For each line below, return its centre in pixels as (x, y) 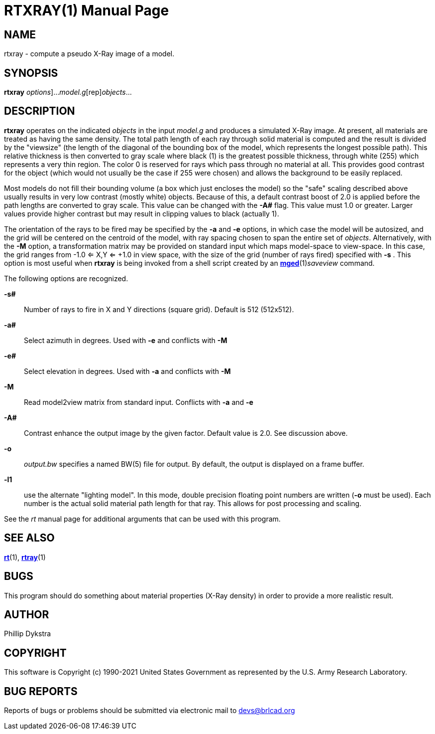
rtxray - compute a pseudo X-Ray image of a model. (89, 54)
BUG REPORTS (41, 691)
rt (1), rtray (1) (25, 557)
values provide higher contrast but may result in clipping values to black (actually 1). (142, 213)
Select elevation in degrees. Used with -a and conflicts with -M (127, 371)
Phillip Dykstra (28, 634)
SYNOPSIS (31, 73)
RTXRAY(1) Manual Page (87, 10)
